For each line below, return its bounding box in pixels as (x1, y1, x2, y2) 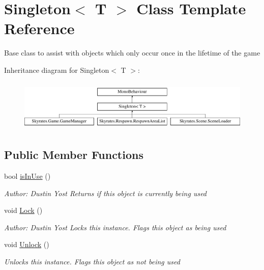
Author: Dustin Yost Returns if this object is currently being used (4, 187, 207, 198)
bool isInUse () (4, 170, 51, 181)
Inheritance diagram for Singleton (4, 64, 109, 75)
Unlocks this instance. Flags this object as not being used (4, 256, 180, 266)
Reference (4, 18, 75, 39)
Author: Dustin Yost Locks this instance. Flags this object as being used (4, 222, 226, 232)
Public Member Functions (4, 147, 143, 163)
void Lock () (4, 205, 43, 215)
